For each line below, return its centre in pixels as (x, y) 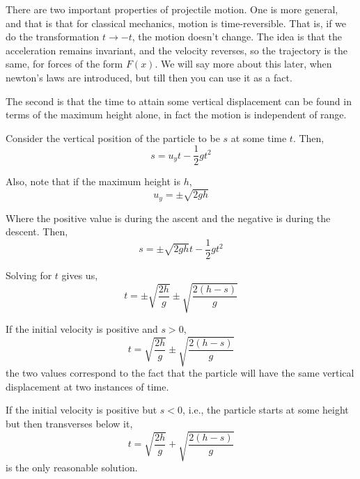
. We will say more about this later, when (243, 64)
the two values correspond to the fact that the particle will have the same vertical (180, 373)
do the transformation (53, 37)
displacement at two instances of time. (87, 386)
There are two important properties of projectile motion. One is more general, (172, 9)
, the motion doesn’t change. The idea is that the (237, 37)
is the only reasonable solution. (72, 468)
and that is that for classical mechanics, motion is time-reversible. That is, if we (176, 23)
